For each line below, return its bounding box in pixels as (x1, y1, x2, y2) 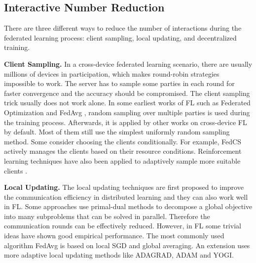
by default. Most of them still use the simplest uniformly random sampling (4, 127, 230, 137)
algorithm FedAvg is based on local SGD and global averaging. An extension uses (4, 240, 250, 250)
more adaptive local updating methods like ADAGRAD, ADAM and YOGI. (4, 250, 234, 260)
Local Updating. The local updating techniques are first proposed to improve (4, 182, 244, 192)
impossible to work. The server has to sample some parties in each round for (4, 78, 235, 88)
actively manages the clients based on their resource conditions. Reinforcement (4, 146, 242, 156)
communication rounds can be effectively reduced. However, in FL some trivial (4, 220, 241, 231)
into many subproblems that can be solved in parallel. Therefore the (4, 211, 210, 221)
